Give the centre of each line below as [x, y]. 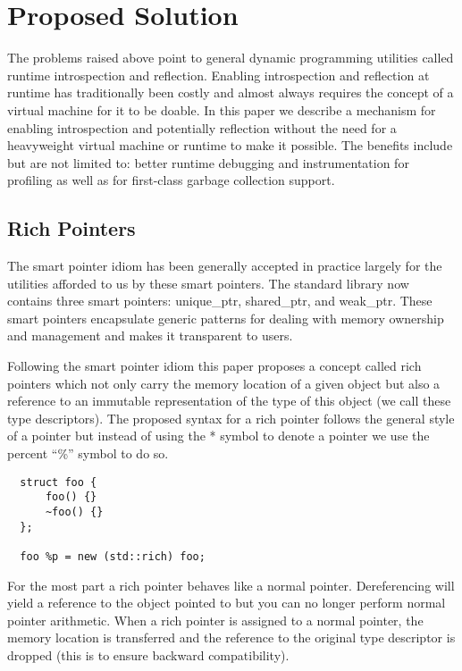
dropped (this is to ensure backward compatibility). [148, 654]
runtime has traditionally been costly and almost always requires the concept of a [231, 92]
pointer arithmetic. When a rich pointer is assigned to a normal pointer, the [215, 620]
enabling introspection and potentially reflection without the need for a [202, 127]
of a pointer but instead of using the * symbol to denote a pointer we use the [218, 436]
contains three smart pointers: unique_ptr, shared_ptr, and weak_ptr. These [220, 301]
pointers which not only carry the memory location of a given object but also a [224, 383]
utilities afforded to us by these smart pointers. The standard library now [208, 283]
